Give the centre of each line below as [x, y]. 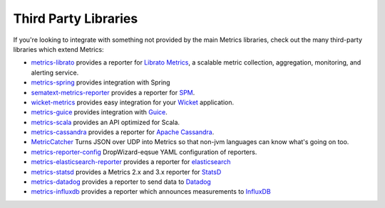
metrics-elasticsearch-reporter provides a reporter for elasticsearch [131, 162]
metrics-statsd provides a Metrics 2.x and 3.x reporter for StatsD [126, 172]
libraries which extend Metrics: [58, 49]
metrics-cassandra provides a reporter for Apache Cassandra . [123, 132]
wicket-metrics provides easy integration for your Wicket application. [133, 102]
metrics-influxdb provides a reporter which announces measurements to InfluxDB [151, 192]
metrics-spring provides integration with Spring [101, 82]
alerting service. [55, 72]
